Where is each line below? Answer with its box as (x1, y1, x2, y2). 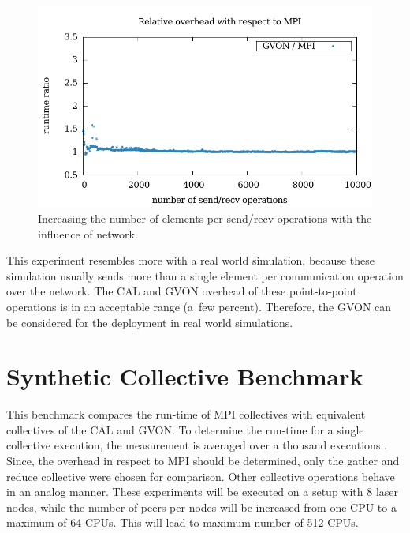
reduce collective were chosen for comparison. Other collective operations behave (6, 467, 395, 484)
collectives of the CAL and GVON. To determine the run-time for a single (6, 421, 364, 437)
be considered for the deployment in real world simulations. (6, 313, 293, 330)
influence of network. (38, 225, 138, 242)
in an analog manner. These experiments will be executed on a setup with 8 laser (6, 483, 398, 500)
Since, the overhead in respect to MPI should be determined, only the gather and (6, 452, 400, 469)
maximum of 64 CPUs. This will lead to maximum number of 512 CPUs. (6, 514, 359, 531)
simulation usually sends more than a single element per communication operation (6, 267, 404, 283)
